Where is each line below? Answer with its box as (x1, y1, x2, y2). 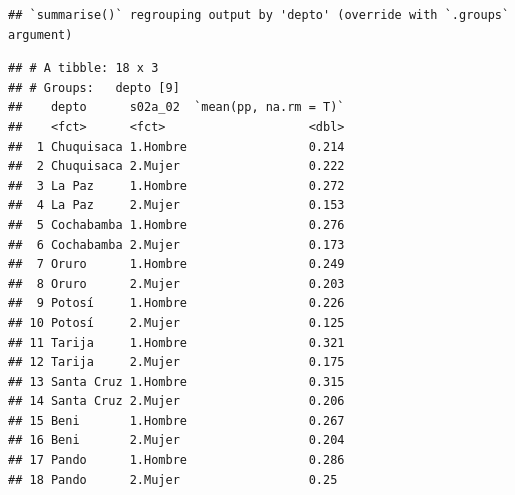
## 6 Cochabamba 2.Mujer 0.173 (8, 237, 345, 252)
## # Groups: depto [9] (8, 80, 180, 95)
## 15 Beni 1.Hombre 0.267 (8, 413, 345, 428)
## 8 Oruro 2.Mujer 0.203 (8, 276, 345, 291)
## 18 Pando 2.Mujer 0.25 (8, 472, 338, 487)
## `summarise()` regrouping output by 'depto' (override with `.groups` (8, 8, 510, 22)
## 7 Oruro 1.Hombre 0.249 (8, 257, 345, 272)
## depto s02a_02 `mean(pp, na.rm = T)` (8, 100, 345, 115)
